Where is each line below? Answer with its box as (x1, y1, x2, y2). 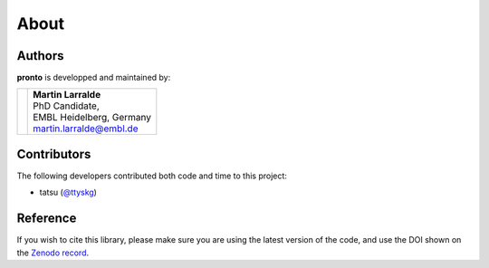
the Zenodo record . (16, 247, 90, 258)
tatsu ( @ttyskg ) (39, 187, 97, 198)
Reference (16, 211, 77, 226)
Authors (16, 48, 64, 63)
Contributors (16, 146, 91, 162)
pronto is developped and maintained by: (16, 72, 171, 83)
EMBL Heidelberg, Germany (33, 111, 151, 124)
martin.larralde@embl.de (33, 122, 139, 135)
